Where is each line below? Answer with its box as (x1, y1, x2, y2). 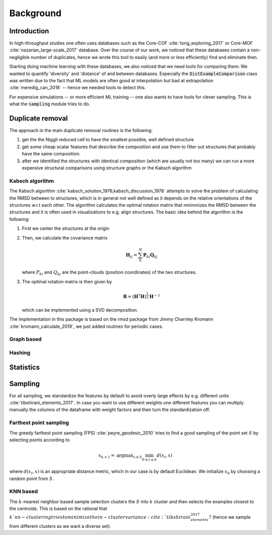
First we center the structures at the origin (22, 225, 110, 231)
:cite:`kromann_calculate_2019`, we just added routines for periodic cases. (9, 323, 164, 329)
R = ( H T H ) (123, 293, 147, 300)
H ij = (125, 252, 138, 259)
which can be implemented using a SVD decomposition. (22, 307, 138, 313)
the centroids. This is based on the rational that (9, 506, 107, 512)
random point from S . (9, 475, 54, 482)
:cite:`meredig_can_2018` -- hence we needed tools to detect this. (9, 85, 146, 91)
